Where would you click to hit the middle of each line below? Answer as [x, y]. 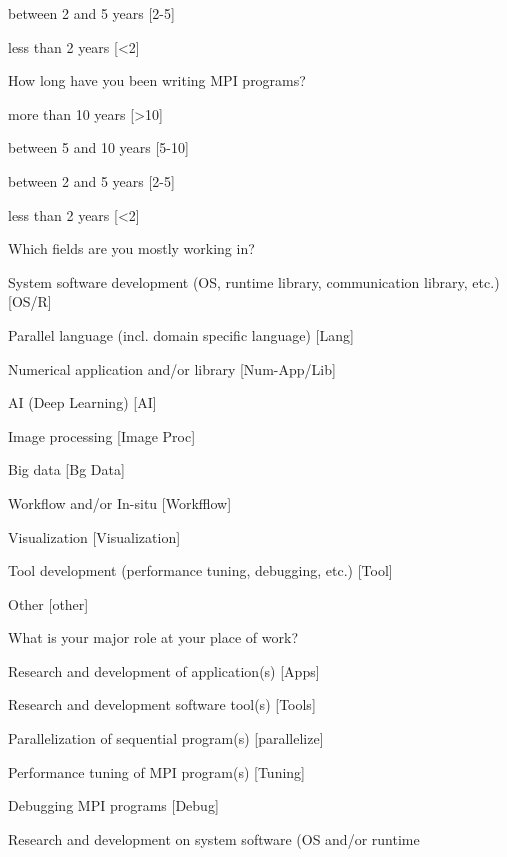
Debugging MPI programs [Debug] [113, 805]
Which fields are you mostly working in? [131, 248]
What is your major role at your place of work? [153, 637]
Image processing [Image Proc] [102, 435]
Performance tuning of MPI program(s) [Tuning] [157, 771]
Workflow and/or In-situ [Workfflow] [120, 502]
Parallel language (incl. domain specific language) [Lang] [181, 334]
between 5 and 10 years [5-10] [98, 147]
